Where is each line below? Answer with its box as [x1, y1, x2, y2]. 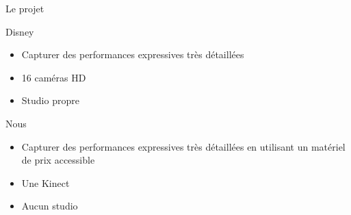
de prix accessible [21, 153, 95, 167]
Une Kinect [21, 175, 70, 190]
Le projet [5, 1, 44, 15]
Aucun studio [21, 199, 78, 213]
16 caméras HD [21, 70, 86, 84]
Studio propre [21, 93, 79, 107]
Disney [5, 24, 34, 38]
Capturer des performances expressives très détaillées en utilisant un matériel [21, 139, 346, 153]
